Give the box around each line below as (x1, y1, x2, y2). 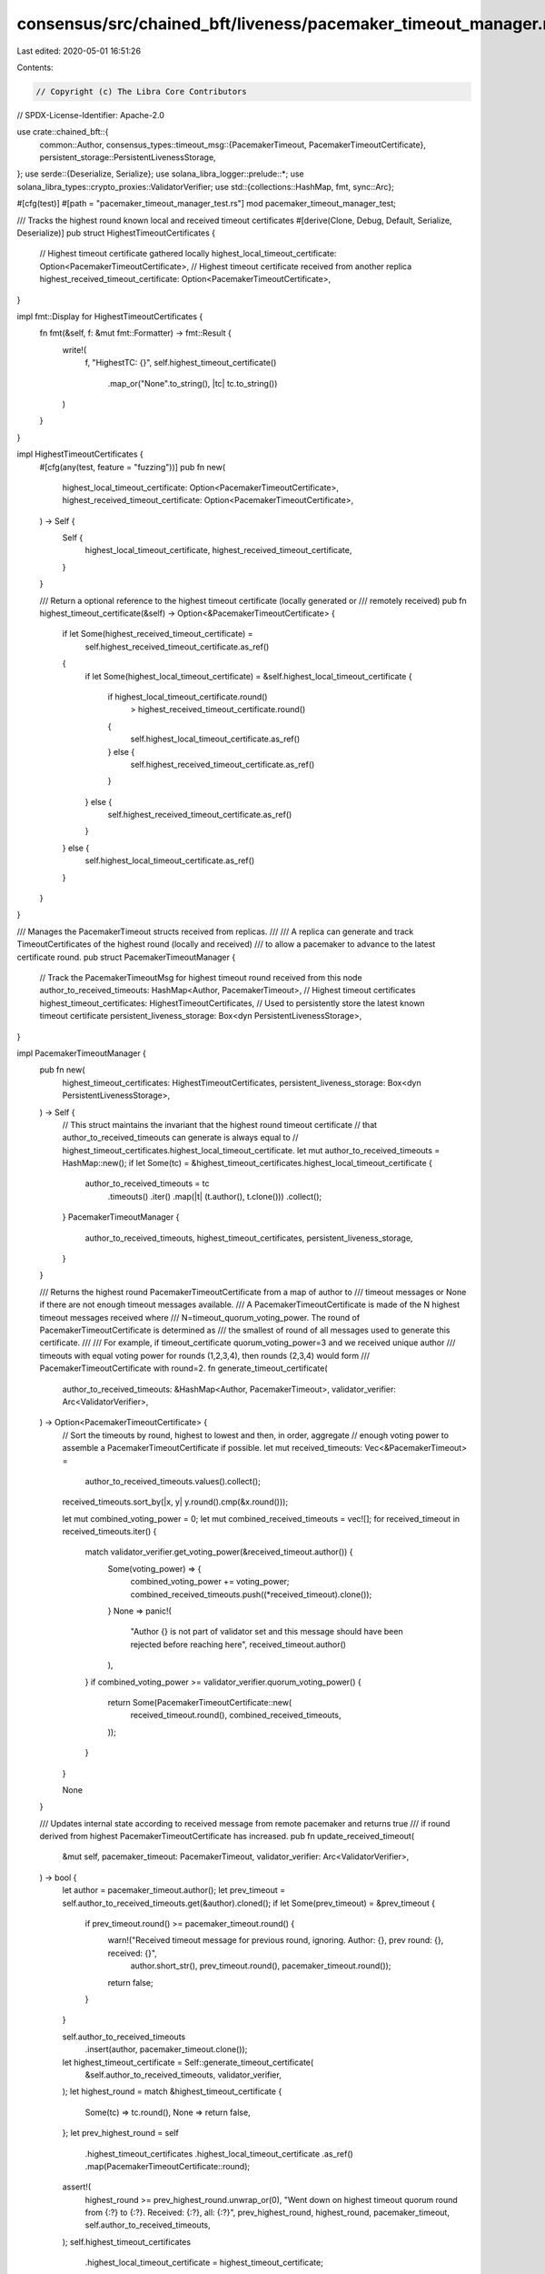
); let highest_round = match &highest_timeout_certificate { (62, 2086, 282, 2097)
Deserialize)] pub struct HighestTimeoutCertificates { (16, 227, 216, 238)
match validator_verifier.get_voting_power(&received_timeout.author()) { (84, 1546, 353, 1557)
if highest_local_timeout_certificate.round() (107, 691, 268, 702)
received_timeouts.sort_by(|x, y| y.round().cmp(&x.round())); (62, 1496, 289, 1507)
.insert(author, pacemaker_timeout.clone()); (84, 2044, 248, 2055)
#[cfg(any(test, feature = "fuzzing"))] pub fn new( (39, 461, 226, 472)
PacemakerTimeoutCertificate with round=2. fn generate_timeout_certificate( (39, 1363, 328, 1373)
